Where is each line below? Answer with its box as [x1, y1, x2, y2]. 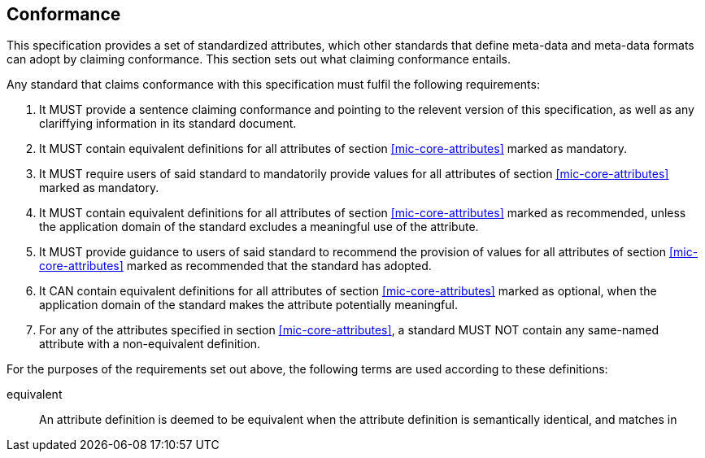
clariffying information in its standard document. [39, 116, 297, 131]
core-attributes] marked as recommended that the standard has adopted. [39, 259, 432, 273]
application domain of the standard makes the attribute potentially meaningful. [39, 298, 458, 312]
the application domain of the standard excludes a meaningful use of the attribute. [39, 220, 479, 234]
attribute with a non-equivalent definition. [39, 337, 261, 351]
